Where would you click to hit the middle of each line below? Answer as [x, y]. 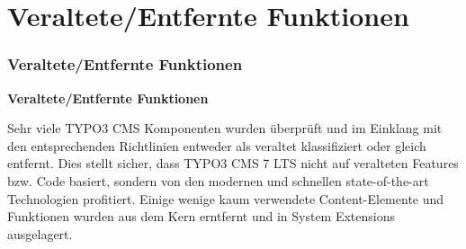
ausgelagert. [40, 233]
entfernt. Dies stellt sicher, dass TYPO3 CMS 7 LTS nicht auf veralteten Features [233, 163]
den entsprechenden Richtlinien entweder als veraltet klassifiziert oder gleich [217, 145]
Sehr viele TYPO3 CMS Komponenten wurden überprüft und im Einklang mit [225, 128]
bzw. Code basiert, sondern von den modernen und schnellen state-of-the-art [218, 180]
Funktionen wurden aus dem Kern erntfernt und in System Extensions [202, 216]
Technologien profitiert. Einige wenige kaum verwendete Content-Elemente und [226, 198]
